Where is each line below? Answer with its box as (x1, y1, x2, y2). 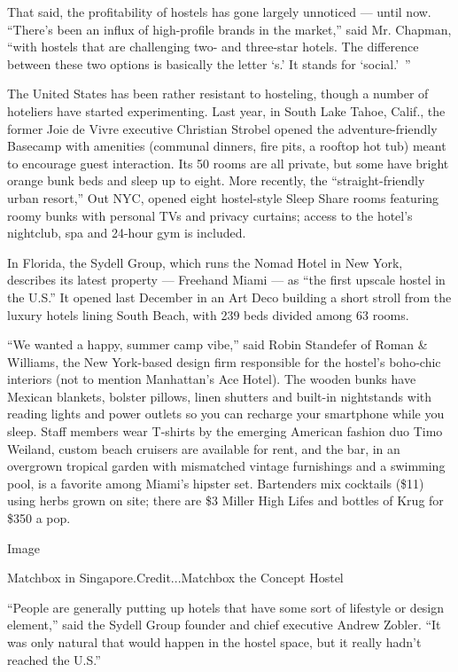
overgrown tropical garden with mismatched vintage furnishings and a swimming (7, 457, 446, 475)
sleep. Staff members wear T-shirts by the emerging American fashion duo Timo (7, 422, 443, 441)
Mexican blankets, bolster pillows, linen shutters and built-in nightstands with (7, 387, 432, 405)
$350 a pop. (7, 509, 71, 527)
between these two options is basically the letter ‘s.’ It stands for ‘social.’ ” (7, 54, 411, 73)
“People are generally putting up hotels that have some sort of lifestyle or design (7, 598, 445, 616)
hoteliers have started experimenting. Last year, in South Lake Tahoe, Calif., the (7, 101, 446, 120)
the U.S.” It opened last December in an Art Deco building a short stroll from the (7, 287, 452, 306)
